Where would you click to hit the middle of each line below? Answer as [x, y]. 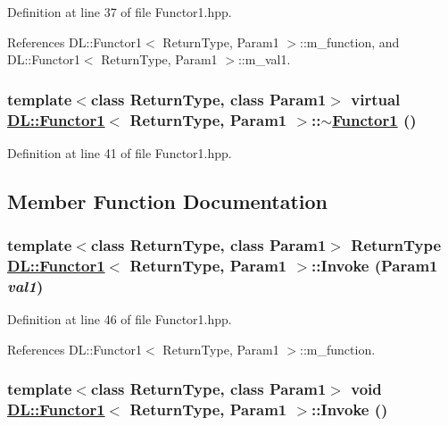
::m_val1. [264, 59]
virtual [376, 99]
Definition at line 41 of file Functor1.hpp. [120, 152]
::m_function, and [350, 42]
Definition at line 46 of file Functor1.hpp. [120, 319]
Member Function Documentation [168, 200]
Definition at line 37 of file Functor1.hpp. [120, 12]
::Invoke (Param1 [375, 266]
